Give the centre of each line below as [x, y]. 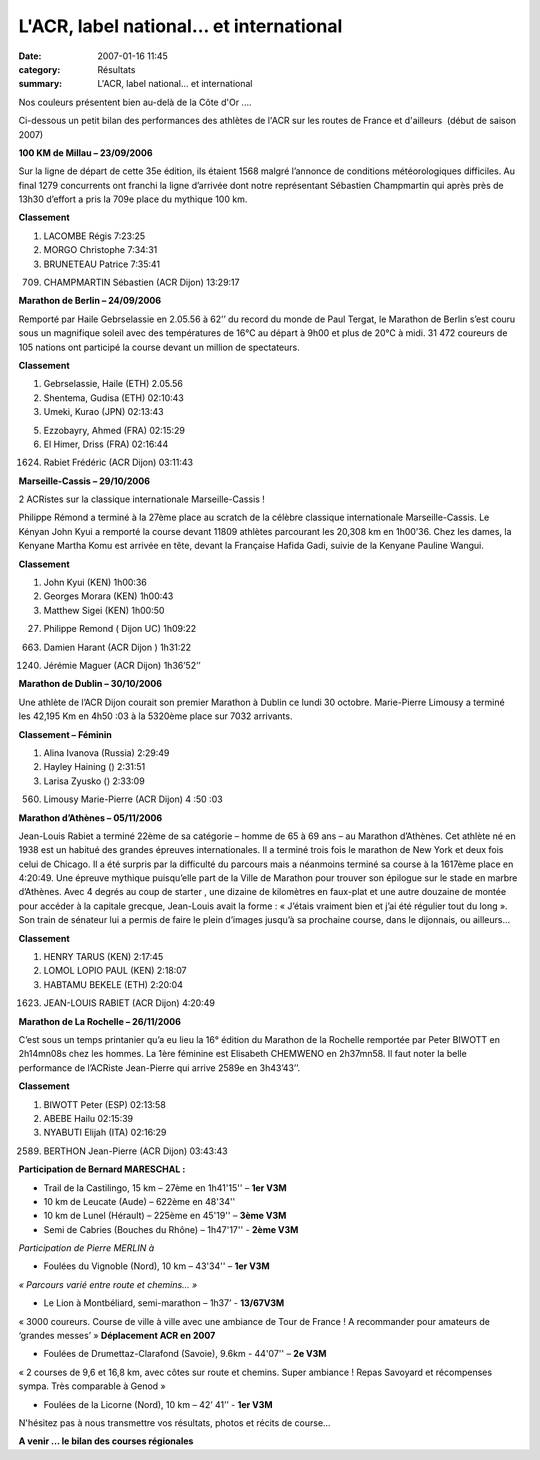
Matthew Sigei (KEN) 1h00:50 [104, 610]
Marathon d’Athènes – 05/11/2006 [90, 817]
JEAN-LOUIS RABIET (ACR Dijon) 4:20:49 [129, 1003]
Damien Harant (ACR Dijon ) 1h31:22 [117, 647]
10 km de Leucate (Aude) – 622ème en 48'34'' [139, 1201]
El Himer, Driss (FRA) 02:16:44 [106, 444]
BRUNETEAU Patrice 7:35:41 [101, 264]
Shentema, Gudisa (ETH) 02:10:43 [113, 397]
